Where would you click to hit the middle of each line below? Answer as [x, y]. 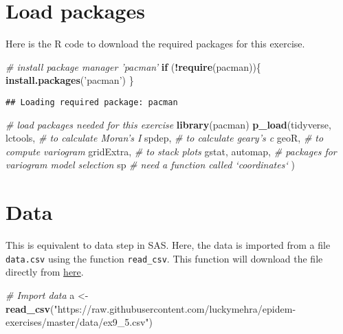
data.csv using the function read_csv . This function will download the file [164, 258]
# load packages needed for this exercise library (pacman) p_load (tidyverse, [168, 124]
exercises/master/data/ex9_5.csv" [77, 322]
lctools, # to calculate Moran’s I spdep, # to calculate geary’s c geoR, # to [165, 138]
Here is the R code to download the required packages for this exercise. [155, 44]
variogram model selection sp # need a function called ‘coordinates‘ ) [150, 165]
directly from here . [45, 272]
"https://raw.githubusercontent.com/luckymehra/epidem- [175, 308]
